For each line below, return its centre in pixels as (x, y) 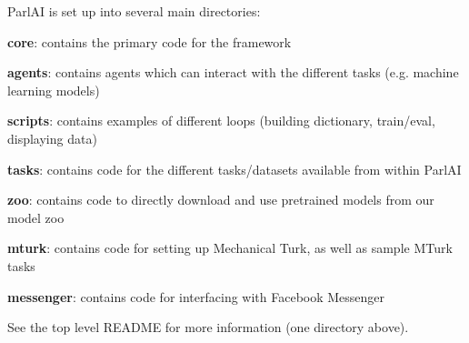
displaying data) (52, 138)
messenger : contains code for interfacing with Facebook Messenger (196, 296)
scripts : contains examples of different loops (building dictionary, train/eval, (221, 121)
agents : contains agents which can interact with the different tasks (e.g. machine (233, 72)
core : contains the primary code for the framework (150, 41)
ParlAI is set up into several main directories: (134, 11)
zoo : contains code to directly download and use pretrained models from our (221, 200)
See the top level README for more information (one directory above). (208, 327)
